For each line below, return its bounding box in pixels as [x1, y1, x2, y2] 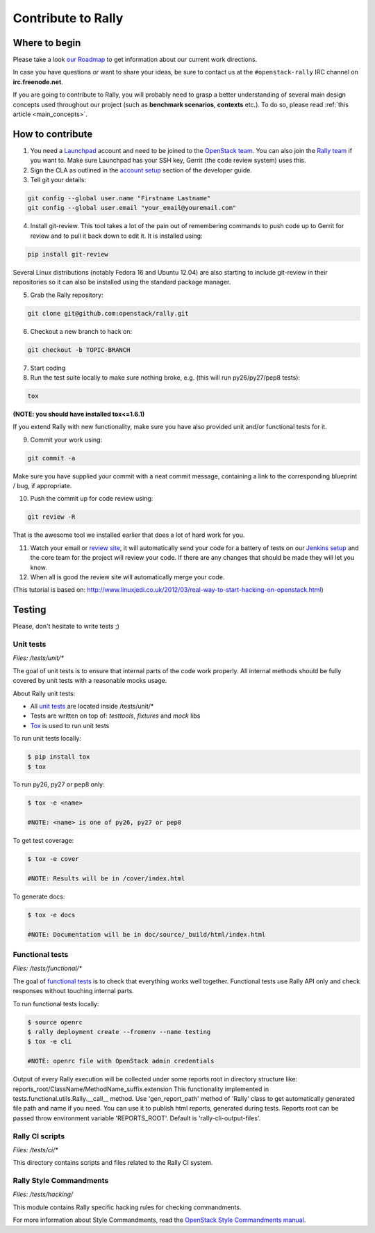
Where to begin [12, 37, 81, 49]
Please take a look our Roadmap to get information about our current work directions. [12, 56, 258, 64]
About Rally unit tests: [12, 689, 76, 698]
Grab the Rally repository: [30, 291, 103, 299]
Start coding [30, 364, 66, 372]
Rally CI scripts [12, 1131, 65, 1141]
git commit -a [27, 454, 76, 462]
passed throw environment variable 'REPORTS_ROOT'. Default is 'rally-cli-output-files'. [12, 1113, 261, 1122]
